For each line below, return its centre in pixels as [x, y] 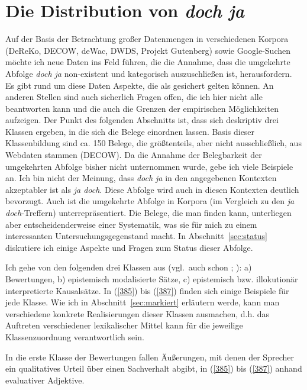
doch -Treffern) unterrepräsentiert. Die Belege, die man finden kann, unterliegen [148, 213]
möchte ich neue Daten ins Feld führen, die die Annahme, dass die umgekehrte [148, 62]
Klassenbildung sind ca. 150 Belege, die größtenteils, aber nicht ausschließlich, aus [153, 143]
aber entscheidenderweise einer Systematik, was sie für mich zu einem [131, 224]
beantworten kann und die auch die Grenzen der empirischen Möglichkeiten [142, 108]
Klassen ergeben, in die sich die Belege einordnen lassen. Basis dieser [130, 131]
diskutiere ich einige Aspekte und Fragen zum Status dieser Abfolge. [129, 247]
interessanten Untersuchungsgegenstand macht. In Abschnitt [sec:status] [136, 236]
